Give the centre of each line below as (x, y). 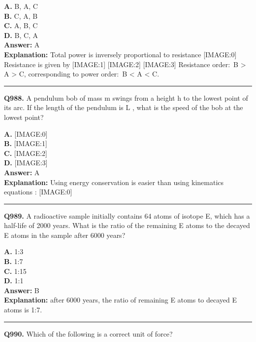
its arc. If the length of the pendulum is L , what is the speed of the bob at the (124, 107)
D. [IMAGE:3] (26, 163)
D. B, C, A (21, 35)
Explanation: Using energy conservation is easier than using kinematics (114, 182)
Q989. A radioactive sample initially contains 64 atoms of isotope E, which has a (127, 215)
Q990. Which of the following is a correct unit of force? (88, 333)
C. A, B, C (21, 25)
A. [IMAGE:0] (26, 133)
